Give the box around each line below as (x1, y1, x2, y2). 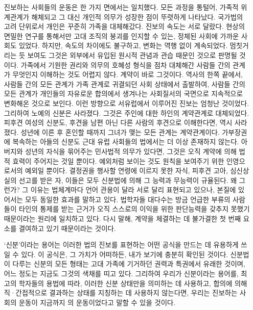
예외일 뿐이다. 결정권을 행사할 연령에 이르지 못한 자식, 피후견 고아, (25, 165, 228, 176)
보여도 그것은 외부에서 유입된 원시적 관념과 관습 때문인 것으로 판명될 (27, 50, 237, 60)
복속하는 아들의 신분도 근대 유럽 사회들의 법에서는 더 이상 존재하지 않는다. (12, 136, 239, 147)
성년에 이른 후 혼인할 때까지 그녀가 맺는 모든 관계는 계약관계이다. (21, 127, 220, 137)
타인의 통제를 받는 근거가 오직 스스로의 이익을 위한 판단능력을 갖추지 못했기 (19, 204, 250, 214)
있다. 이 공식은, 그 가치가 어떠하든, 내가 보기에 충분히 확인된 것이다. (21, 249, 228, 259)
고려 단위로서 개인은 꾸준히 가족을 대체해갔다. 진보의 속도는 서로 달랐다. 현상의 (4, 21, 245, 31)
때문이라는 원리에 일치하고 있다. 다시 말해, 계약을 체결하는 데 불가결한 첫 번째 (4, 213, 241, 224)
